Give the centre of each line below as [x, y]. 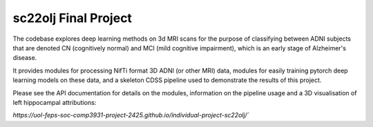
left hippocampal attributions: [55, 102]
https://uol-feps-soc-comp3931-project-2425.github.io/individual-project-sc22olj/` [131, 115]
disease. [25, 58]
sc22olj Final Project [73, 18]
